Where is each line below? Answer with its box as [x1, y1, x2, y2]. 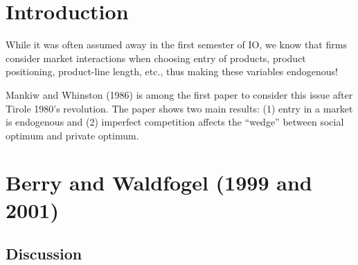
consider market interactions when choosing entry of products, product [6, 50, 306, 65]
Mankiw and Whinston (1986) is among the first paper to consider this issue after [6, 87, 353, 101]
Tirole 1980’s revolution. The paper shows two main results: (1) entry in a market [6, 101, 353, 115]
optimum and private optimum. [6, 128, 139, 142]
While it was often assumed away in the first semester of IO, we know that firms [6, 37, 347, 52]
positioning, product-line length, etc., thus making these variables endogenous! [6, 64, 339, 79]
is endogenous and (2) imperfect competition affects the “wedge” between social [6, 115, 344, 129]
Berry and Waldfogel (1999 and [6, 168, 312, 197]
